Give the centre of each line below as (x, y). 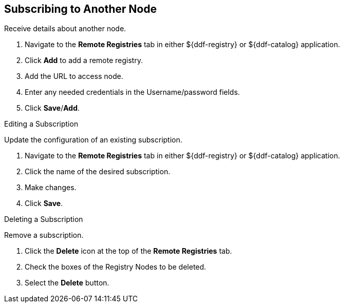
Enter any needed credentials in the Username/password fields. (132, 92)
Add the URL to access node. (74, 76)
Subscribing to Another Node (81, 9)
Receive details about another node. (65, 29)
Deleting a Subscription (44, 219)
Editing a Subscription (41, 124)
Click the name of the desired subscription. (98, 172)
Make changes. (51, 188)
